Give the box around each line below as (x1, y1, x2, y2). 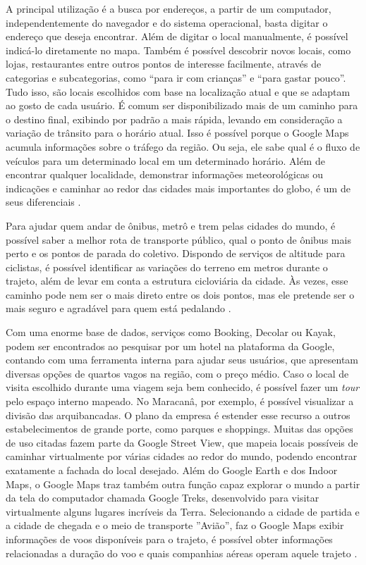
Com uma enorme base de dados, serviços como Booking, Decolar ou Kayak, (6, 325, 336, 340)
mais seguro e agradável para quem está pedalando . (6, 301, 231, 316)
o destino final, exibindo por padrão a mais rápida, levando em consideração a (6, 111, 343, 126)
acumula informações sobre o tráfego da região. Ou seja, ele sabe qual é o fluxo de (6, 139, 360, 154)
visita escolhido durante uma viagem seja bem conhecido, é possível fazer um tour (6, 380, 360, 395)
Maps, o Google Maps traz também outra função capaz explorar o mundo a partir (6, 476, 360, 491)
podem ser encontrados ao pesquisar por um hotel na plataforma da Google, (6, 338, 335, 353)
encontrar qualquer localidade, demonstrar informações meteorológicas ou (6, 167, 324, 182)
